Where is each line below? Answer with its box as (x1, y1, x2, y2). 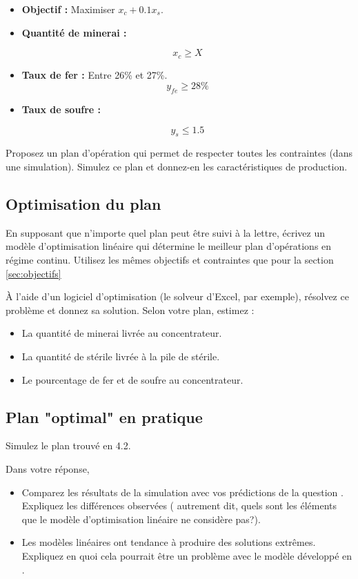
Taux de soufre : (21, 102, 101, 117)
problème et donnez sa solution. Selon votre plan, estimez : (6, 302, 255, 317)
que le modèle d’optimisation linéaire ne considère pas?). (21, 511, 261, 526)
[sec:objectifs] (6, 266, 61, 280)
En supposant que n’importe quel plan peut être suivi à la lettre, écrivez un (6, 225, 325, 239)
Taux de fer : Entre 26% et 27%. (21, 67, 168, 81)
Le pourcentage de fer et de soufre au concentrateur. (21, 372, 243, 386)
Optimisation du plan (6, 193, 161, 214)
